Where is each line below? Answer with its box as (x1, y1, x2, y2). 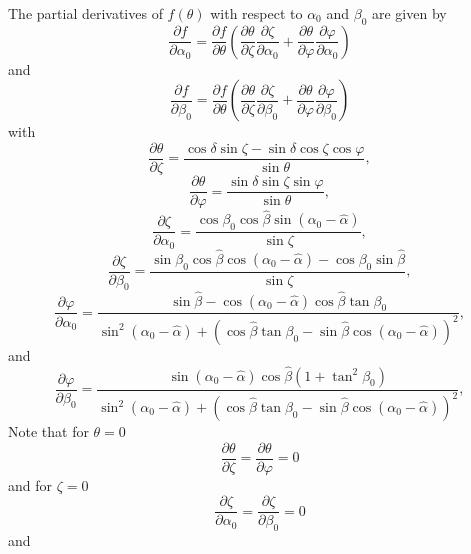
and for (8, 474, 53, 495)
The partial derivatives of (8, 3, 163, 23)
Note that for (8, 421, 89, 442)
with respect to (210, 3, 303, 23)
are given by (371, 3, 447, 23)
